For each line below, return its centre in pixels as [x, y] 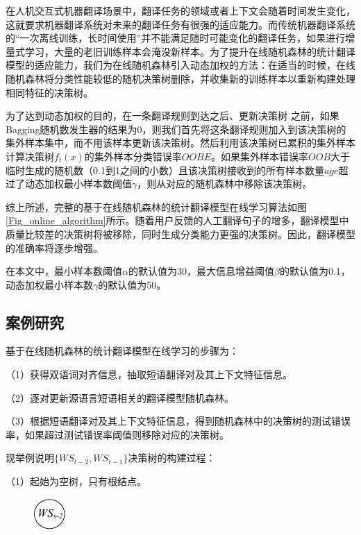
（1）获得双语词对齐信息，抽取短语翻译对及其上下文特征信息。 [149, 374]
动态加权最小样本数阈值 [78, 184]
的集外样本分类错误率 [133, 156]
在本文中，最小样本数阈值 [64, 271]
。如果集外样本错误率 [260, 156]
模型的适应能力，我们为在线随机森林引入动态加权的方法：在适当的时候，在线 [180, 65]
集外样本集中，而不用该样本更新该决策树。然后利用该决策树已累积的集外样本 [180, 143]
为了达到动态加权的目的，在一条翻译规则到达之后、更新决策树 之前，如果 [173, 116]
